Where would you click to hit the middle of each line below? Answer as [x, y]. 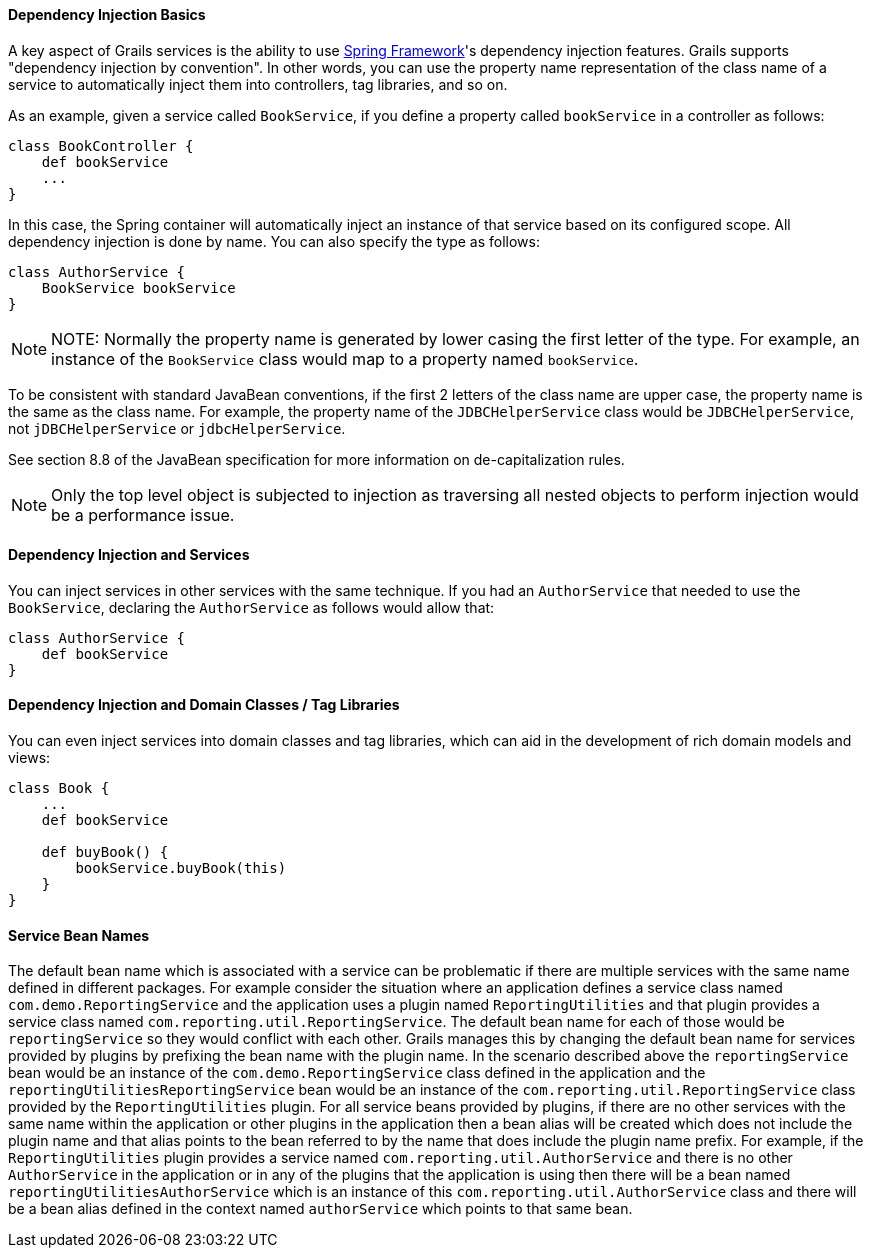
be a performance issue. [143, 514]
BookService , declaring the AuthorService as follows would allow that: [251, 607]
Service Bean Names [79, 935]
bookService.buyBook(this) [181, 868]
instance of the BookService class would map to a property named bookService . [345, 358]
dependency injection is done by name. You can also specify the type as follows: [274, 241]
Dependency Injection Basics [107, 14]
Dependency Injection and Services [129, 555]
